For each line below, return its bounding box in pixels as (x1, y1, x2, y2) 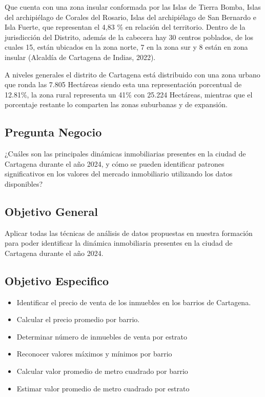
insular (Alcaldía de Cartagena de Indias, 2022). (5, 51, 156, 62)
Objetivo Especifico (5, 272, 109, 288)
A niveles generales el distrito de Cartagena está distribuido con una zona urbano (5, 69, 260, 80)
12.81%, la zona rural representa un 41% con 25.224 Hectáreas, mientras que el (5, 89, 253, 100)
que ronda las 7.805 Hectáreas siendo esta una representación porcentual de (5, 79, 242, 90)
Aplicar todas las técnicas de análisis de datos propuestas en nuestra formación (5, 227, 253, 238)
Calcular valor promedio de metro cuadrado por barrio (16, 366, 188, 376)
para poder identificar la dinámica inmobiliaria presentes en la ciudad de (5, 237, 233, 248)
